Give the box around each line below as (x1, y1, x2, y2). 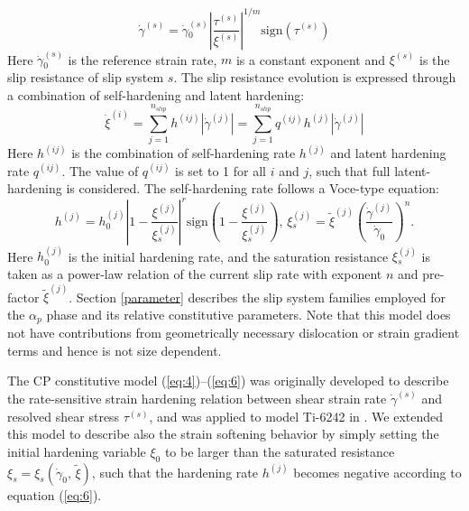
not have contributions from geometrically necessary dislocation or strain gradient (7, 323, 460, 342)
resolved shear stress (7, 406, 120, 425)
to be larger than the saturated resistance (164, 441, 395, 460)
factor (7, 287, 40, 306)
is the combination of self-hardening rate (71, 144, 296, 163)
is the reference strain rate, (68, 50, 217, 69)
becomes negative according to (293, 462, 462, 481)
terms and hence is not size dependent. (7, 340, 222, 359)
